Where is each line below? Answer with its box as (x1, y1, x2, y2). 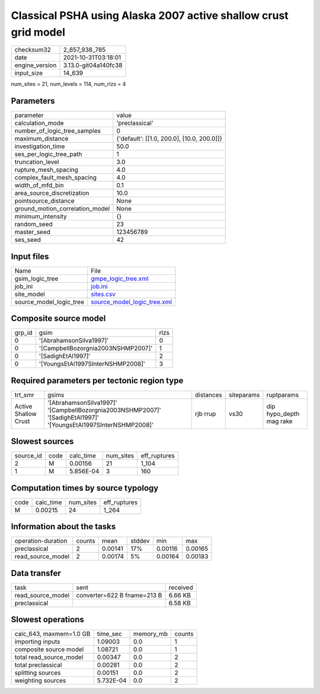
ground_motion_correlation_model (14, 204, 110, 213)
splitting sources (14, 669, 62, 677)
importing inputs (14, 638, 60, 646)
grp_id (14, 329, 33, 337)
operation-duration (14, 537, 68, 545)
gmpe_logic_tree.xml (91, 274, 149, 283)
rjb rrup (194, 410, 216, 418)
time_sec (97, 630, 123, 638)
